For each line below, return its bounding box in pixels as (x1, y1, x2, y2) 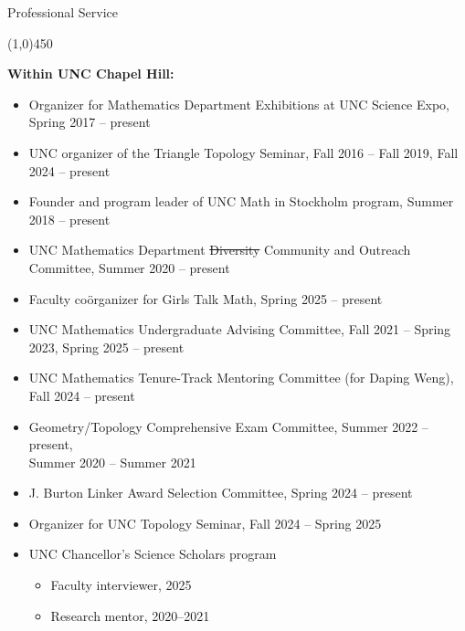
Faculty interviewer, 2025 (50, 575, 192, 594)
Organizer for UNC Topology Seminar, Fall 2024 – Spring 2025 (28, 513, 382, 532)
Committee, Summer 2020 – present (28, 258, 230, 277)
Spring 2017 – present (28, 112, 151, 131)
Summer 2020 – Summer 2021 (28, 452, 196, 471)
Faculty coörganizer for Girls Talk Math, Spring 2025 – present (28, 289, 383, 308)
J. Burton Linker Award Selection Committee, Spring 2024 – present (28, 483, 413, 502)
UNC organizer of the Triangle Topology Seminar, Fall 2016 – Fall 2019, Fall (28, 142, 459, 162)
